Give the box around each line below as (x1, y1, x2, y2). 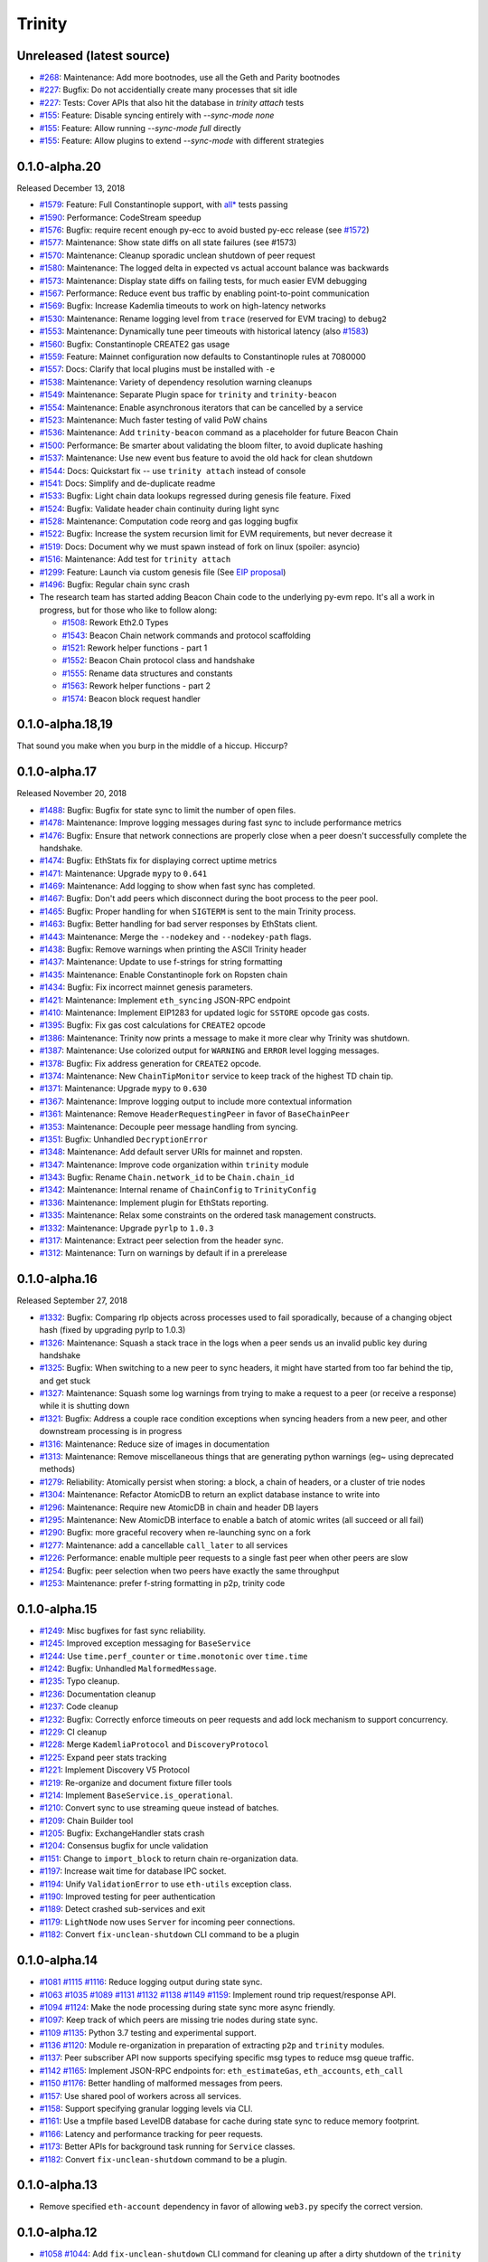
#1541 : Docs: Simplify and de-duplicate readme (39, 478, 216, 489)
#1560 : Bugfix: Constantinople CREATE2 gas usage (39, 338, 230, 349)
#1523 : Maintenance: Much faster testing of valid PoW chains (39, 414, 268, 425)
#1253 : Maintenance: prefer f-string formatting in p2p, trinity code (39, 1577, 286, 1588)
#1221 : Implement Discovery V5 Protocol (39, 1764, 190, 1775)
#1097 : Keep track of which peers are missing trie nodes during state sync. (39, 2014, 318, 2026)
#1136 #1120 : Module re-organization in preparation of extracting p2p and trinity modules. (39, 2040, 385, 2051)
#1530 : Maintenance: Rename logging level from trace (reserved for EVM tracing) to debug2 (39, 313, 388, 324)
